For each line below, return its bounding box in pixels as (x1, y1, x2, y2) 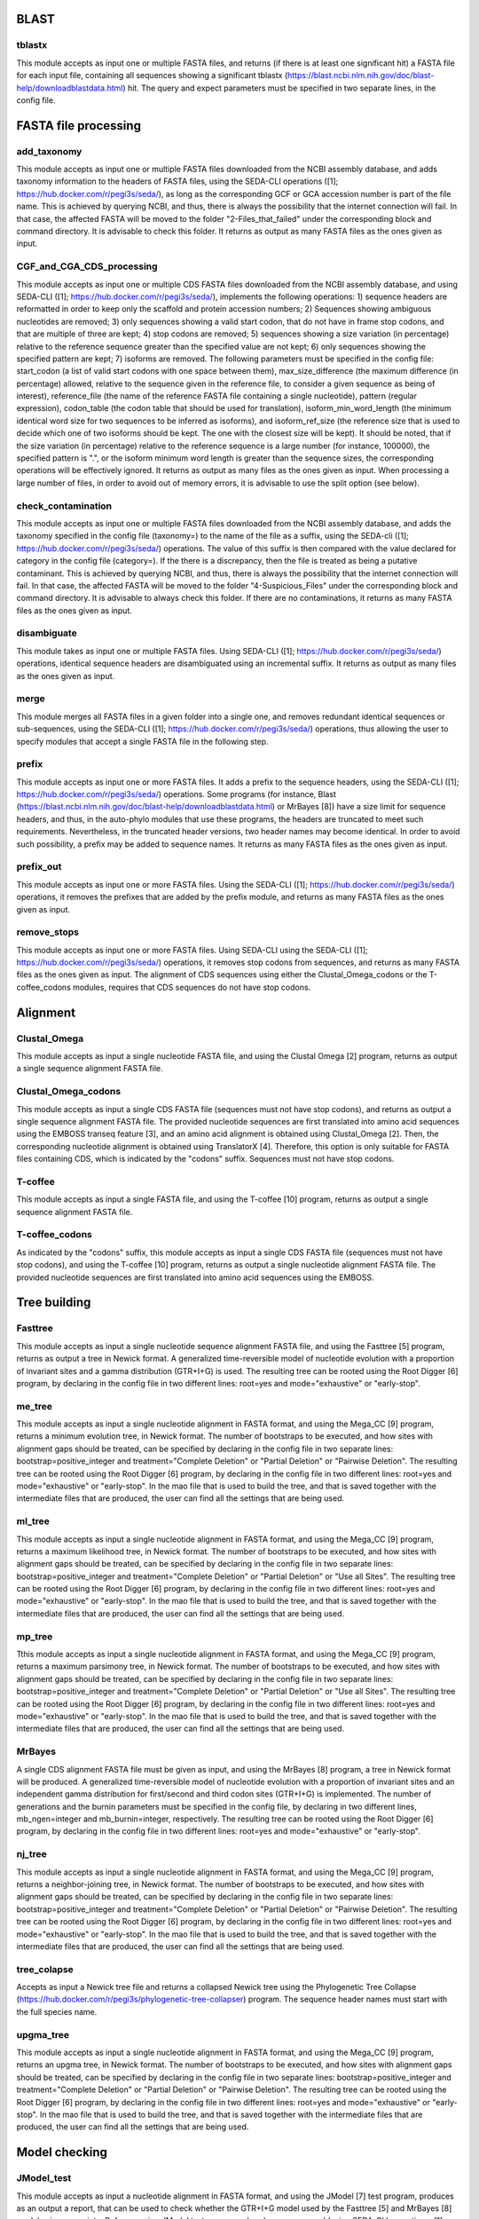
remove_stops (16, 926, 80, 938)
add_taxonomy (16, 145, 82, 157)
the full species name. (16, 2006, 98, 2017)
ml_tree (16, 1515, 51, 1528)
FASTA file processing (16, 118, 142, 133)
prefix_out (16, 861, 62, 873)
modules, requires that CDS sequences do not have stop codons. (72, 982, 311, 992)
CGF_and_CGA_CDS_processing (16, 260, 159, 272)
